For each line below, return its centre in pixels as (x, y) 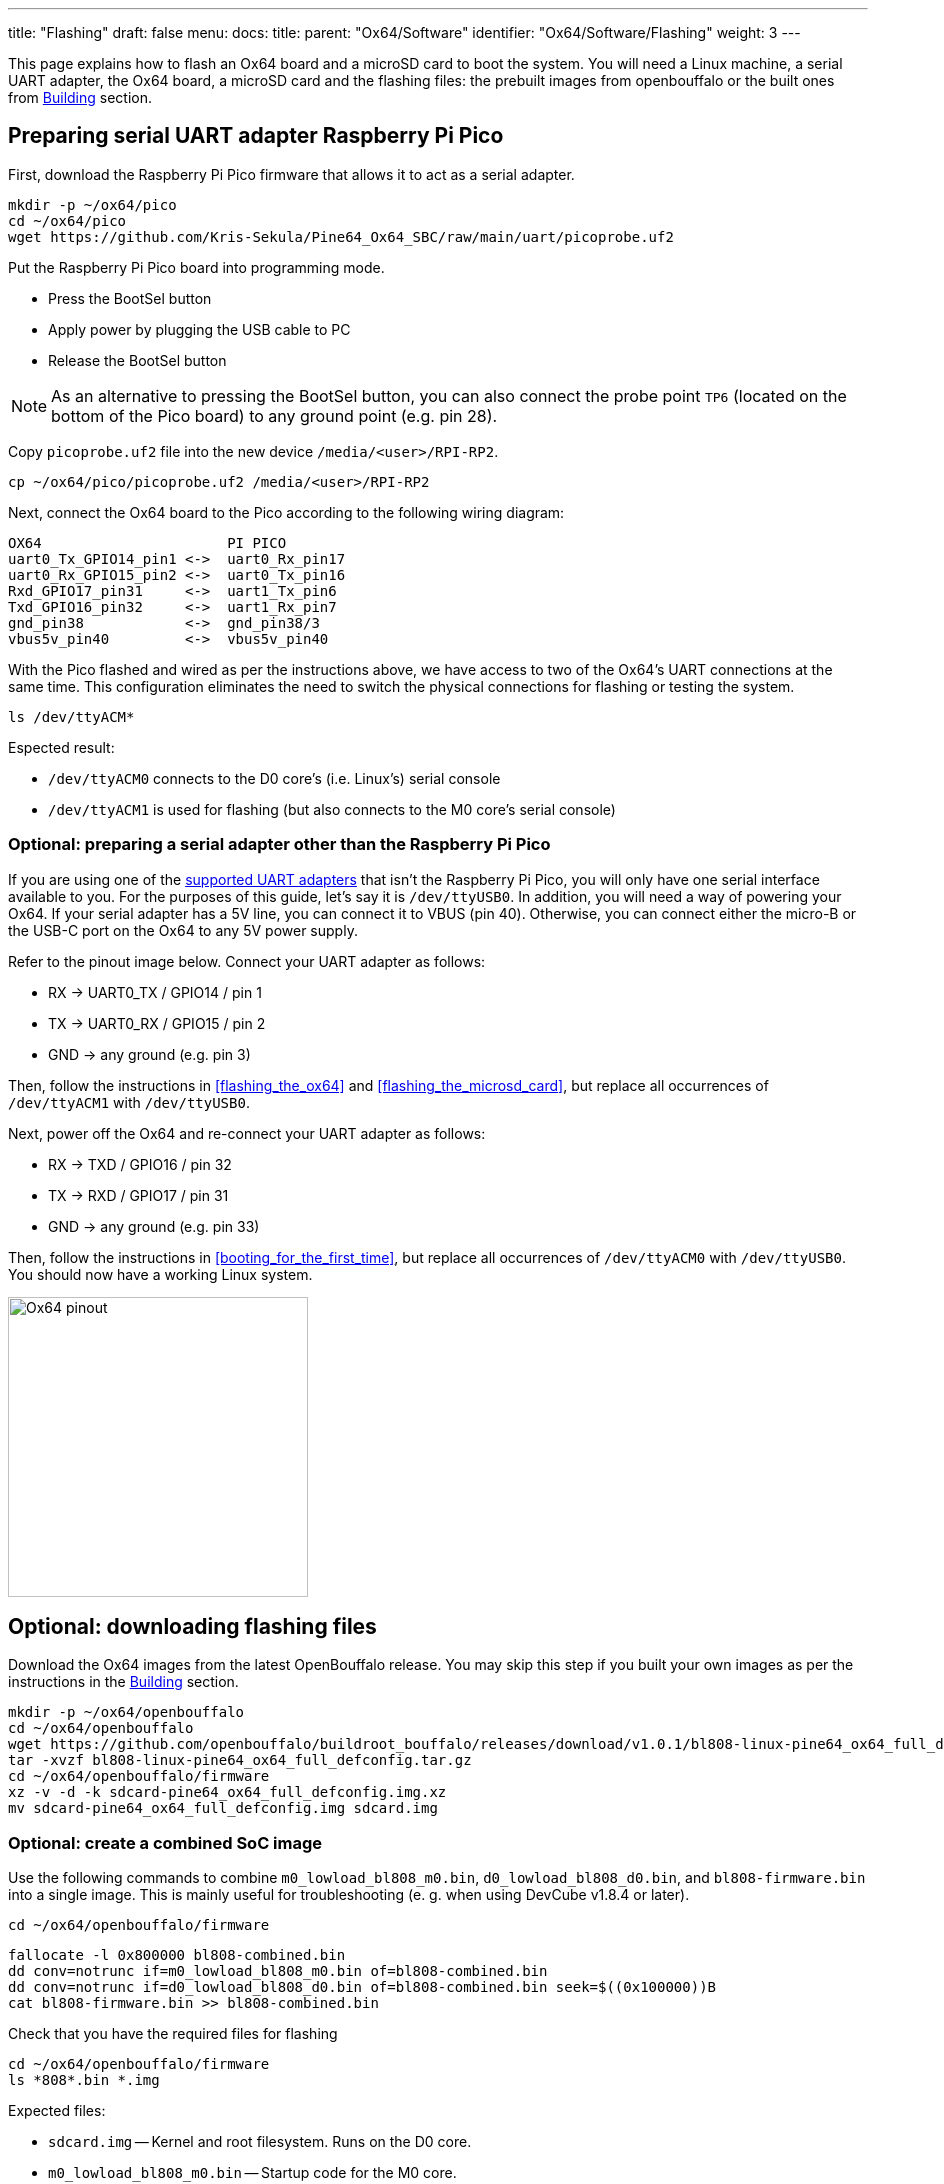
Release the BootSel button (137, 360)
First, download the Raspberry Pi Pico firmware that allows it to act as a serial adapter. (291, 174)
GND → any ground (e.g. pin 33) (154, 1226)
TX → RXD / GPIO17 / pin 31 (138, 1195)
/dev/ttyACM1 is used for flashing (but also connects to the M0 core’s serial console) (332, 809)
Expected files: (57, 2111)
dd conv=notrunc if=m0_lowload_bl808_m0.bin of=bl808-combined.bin (278, 1971)
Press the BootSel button (130, 298)
